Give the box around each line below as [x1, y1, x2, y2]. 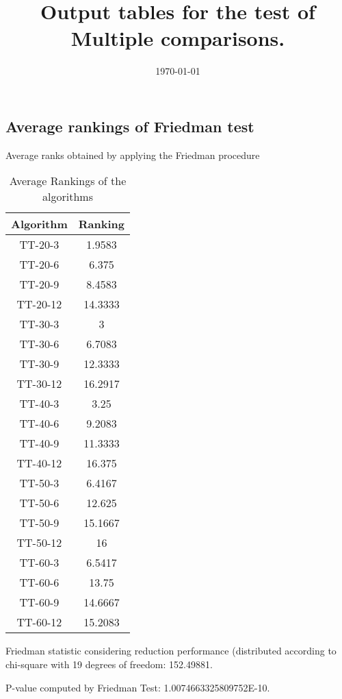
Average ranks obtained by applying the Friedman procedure [5, 147, 260, 162]
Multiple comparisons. [70, 24, 285, 52]
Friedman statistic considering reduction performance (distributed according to [5, 643, 337, 658]
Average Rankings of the [9, 173, 127, 189]
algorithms [42, 188, 93, 205]
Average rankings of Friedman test [5, 115, 254, 136]
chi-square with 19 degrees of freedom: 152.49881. [5, 657, 213, 671]
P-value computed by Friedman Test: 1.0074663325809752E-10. [5, 680, 270, 694]
